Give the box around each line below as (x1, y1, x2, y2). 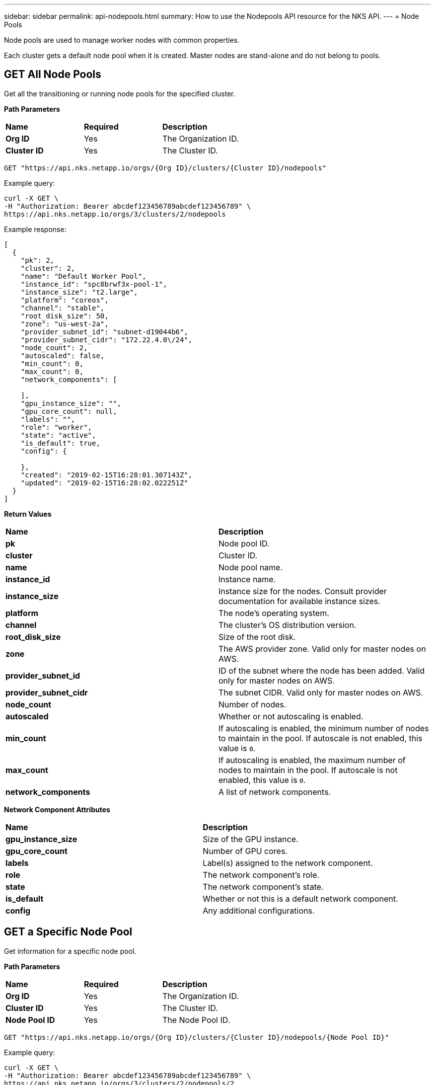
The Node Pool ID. (162, 1014, 230, 1025)
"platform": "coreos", (20, 296, 109, 304)
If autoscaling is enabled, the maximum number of (218, 755, 406, 765)
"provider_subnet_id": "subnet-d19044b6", (20, 327, 188, 336)
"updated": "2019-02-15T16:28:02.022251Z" (20, 478, 188, 487)
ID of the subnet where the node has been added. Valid (218, 665, 425, 676)
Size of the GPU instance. (203, 834, 298, 844)
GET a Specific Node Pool (4, 926, 133, 938)
